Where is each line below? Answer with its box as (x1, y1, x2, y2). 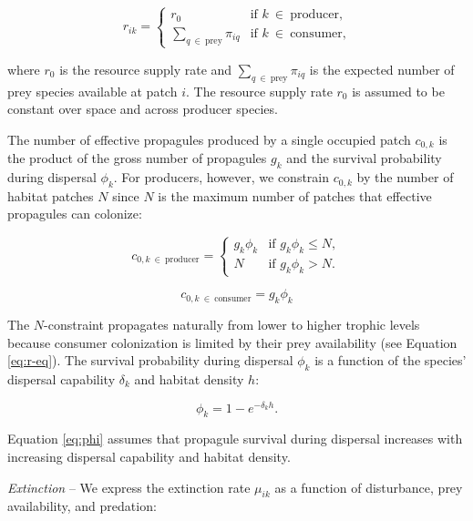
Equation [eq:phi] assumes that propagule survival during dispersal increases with (7, 429, 463, 448)
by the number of (356, 168, 454, 187)
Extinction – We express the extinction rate (7, 477, 251, 496)
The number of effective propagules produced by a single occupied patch (7, 129, 411, 148)
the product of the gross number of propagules (7, 148, 267, 168)
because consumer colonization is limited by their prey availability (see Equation (7, 332, 458, 352)
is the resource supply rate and (59, 59, 232, 78)
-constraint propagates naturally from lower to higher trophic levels (44, 314, 420, 333)
